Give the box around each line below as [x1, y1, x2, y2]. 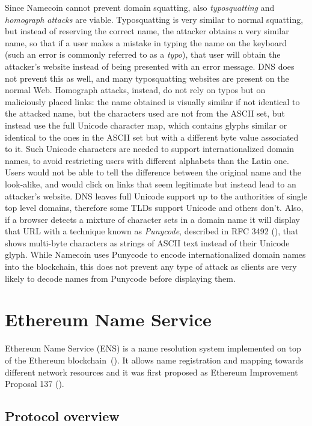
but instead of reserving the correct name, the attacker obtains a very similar [5, 25, 289, 37]
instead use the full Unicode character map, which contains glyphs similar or [5, 118, 287, 131]
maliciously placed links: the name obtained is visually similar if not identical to [5, 95, 300, 108]
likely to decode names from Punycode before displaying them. [5, 272, 236, 284]
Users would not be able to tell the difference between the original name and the [5, 166, 301, 178]
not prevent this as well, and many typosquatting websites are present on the [5, 72, 289, 84]
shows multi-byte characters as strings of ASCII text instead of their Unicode [5, 236, 290, 249]
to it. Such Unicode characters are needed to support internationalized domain [5, 142, 295, 155]
